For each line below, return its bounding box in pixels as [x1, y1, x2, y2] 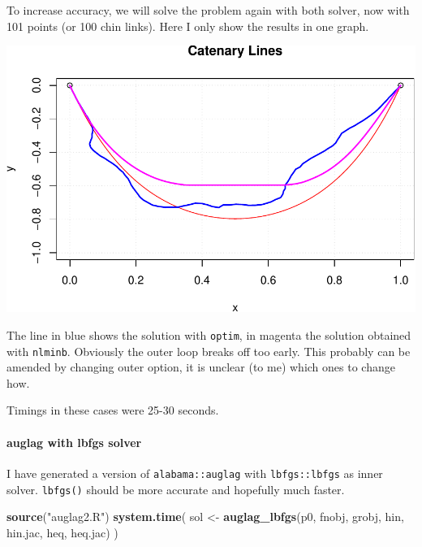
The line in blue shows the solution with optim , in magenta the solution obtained [6, 326, 411, 343]
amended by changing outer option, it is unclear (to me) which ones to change [6, 358, 395, 376]
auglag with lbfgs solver [6, 433, 142, 450]
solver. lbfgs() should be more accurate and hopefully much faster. [6, 480, 345, 497]
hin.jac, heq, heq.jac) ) [6, 523, 118, 540]
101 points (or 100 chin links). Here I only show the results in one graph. [6, 17, 369, 34]
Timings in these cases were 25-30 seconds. [6, 402, 219, 419]
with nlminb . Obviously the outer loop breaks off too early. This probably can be [6, 342, 411, 359]
